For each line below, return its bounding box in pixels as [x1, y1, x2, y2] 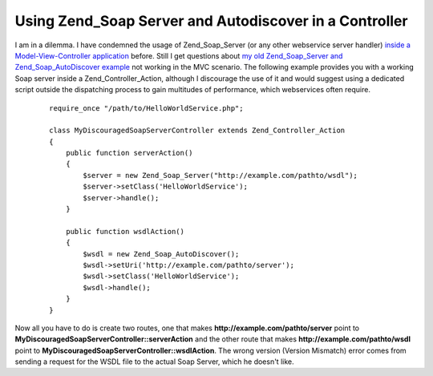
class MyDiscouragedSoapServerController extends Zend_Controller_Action [49, 126, 346, 135]
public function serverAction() [65, 148, 193, 158]
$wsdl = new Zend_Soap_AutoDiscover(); [83, 249, 240, 258]
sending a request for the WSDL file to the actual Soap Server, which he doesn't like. [14, 357, 294, 366]
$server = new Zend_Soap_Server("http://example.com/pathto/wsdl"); [83, 171, 358, 180]
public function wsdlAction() [65, 227, 184, 236]
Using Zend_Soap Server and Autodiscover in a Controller [14, 12, 408, 30]
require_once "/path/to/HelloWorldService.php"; [49, 103, 244, 112]
